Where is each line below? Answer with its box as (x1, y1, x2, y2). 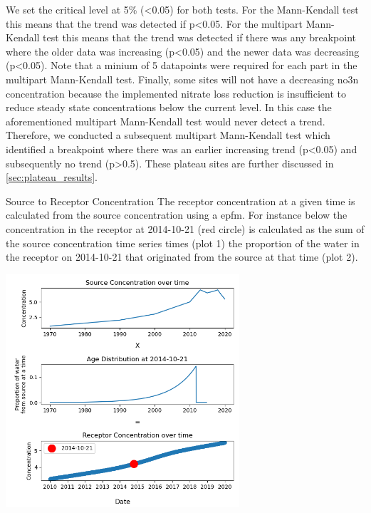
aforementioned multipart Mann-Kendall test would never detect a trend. (6, 113, 325, 128)
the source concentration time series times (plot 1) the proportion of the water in (6, 235, 360, 250)
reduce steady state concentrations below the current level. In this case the (6, 100, 332, 115)
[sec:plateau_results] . (6, 170, 98, 185)
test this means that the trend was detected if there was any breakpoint (43, 30, 357, 45)
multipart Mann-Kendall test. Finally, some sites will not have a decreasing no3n (6, 71, 359, 86)
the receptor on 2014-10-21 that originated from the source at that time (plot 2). (6, 249, 358, 264)
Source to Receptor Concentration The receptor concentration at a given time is (6, 193, 355, 208)
